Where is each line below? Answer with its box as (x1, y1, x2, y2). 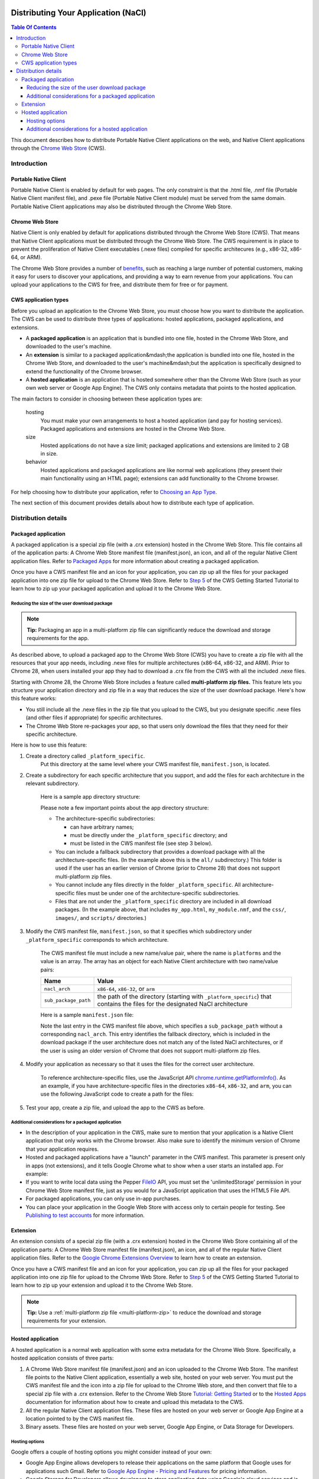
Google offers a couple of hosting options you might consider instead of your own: (11, 1448, 212, 1455)
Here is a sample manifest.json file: (40, 1012, 134, 1019)
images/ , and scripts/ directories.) (55, 914, 147, 921)
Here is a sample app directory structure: (40, 793, 141, 800)
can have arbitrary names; (70, 823, 134, 831)
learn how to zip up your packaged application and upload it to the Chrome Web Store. (11, 585, 222, 592)
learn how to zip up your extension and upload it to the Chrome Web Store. (11, 1281, 193, 1289)
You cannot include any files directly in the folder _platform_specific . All (55, 881, 241, 889)
